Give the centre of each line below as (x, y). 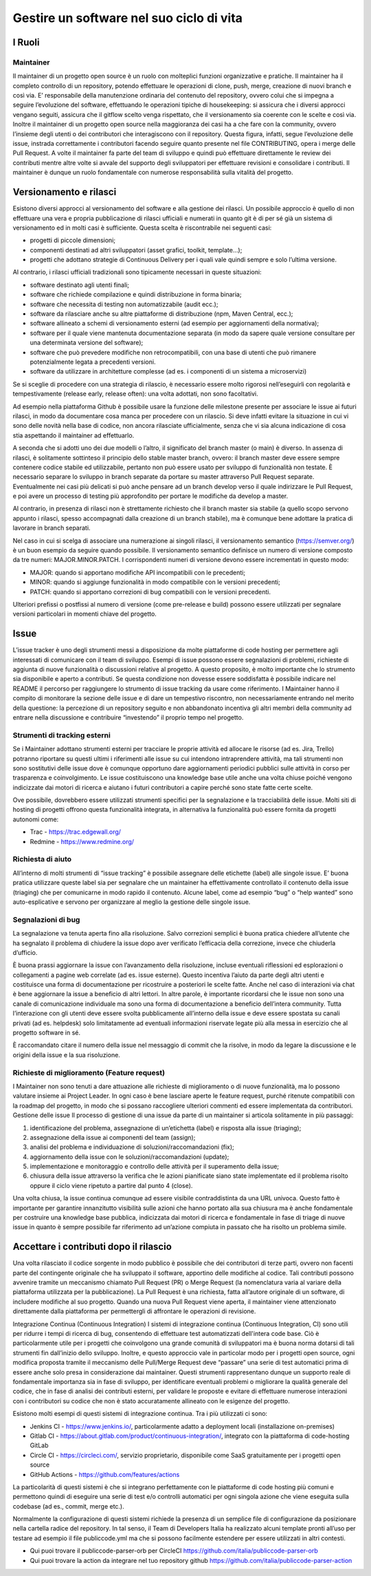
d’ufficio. (25, 952)
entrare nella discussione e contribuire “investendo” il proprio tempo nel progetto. (128, 717)
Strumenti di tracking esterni (62, 735)
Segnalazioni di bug (46, 920)
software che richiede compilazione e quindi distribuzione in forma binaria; (136, 294)
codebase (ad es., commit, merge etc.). (69, 1506)
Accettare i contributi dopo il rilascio (92, 1247)
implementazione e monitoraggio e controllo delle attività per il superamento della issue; (155, 1167)
